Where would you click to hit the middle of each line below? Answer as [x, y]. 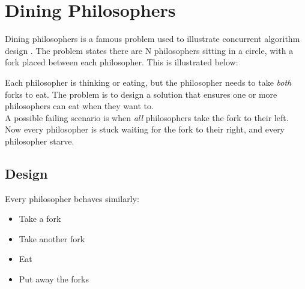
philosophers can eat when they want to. [79, 106]
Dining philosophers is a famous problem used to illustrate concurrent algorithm [152, 39]
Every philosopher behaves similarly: [72, 198]
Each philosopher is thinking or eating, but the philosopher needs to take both [148, 82]
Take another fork [52, 238]
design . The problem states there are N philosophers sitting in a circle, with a [149, 50]
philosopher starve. [40, 141]
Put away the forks [54, 279]
